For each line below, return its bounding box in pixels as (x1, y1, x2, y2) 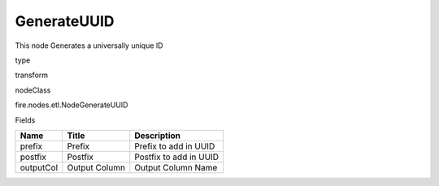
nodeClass (15, 85, 51, 95)
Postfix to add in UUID (134, 151, 219, 162)
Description (134, 130, 181, 141)
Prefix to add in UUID (134, 141, 215, 152)
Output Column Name (134, 162, 218, 173)
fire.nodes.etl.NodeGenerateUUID (15, 100, 128, 110)
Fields (15, 115, 36, 125)
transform (15, 70, 49, 80)
